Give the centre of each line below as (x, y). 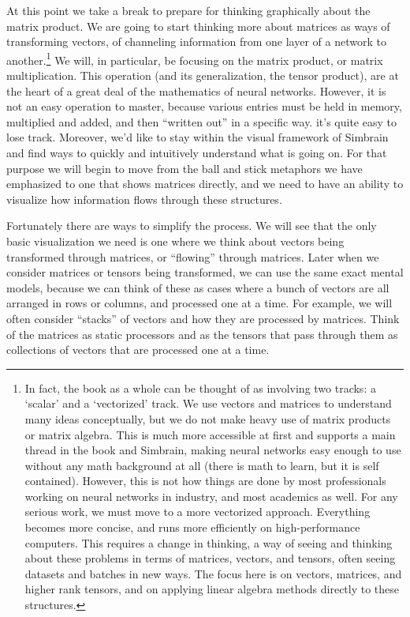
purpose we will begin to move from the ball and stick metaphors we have (184, 168)
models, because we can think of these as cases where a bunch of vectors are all (198, 287)
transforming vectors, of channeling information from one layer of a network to (196, 41)
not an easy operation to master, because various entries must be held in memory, (204, 106)
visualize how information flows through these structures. (144, 199)
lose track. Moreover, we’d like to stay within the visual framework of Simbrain (198, 137)
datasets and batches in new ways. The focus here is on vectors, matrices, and (213, 573)
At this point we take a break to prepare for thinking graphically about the (188, 10)
